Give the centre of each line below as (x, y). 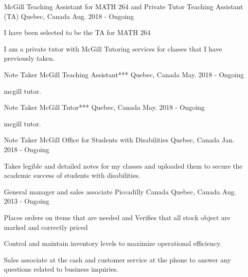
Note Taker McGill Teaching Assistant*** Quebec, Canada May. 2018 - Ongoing (124, 74)
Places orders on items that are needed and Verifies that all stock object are (117, 217)
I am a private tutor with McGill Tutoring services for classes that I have (113, 48)
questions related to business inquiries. (61, 269)
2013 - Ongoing (27, 201)
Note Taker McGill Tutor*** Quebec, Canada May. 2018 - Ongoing (104, 107)
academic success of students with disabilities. (72, 175)
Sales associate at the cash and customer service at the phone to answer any (117, 259)
